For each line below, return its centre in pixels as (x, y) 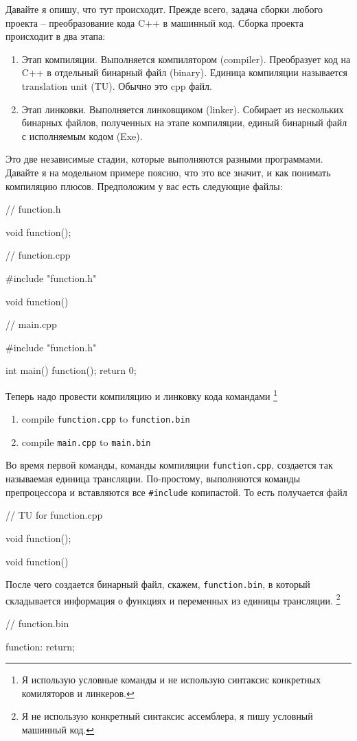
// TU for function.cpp (54, 515)
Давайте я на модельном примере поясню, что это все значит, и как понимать (168, 172)
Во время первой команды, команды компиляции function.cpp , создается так (169, 465)
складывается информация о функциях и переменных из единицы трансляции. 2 (173, 599)
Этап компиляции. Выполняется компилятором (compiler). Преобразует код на (186, 59)
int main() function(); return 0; (71, 370)
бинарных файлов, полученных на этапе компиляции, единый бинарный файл (184, 122)
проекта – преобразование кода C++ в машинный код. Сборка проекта (155, 22)
